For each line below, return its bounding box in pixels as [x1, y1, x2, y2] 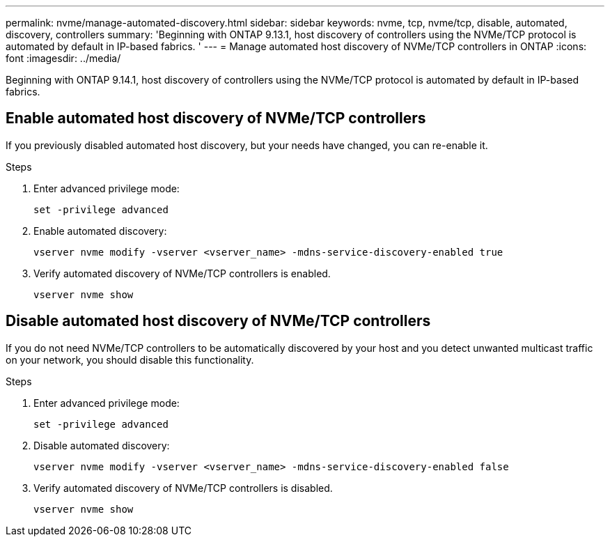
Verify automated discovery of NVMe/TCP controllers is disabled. [33, 481, 333, 494]
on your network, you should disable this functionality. [6, 353, 254, 366]
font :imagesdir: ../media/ [6, 52, 121, 64]
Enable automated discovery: [33, 224, 167, 237]
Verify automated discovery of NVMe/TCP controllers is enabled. [33, 267, 331, 279]
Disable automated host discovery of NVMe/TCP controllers [6, 312, 431, 330]
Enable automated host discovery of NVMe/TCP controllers [6, 109, 426, 127]
